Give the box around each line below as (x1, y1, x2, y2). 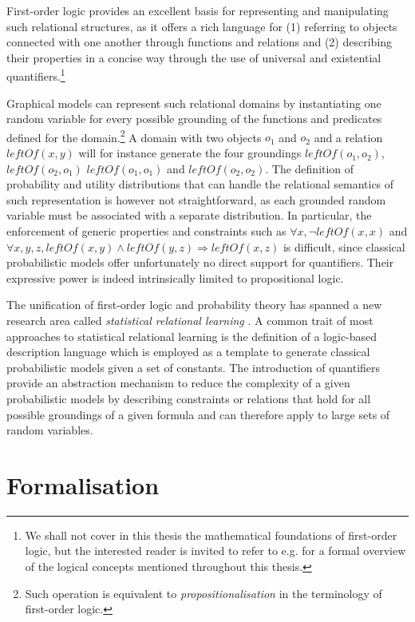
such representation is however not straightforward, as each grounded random (6, 191, 386, 208)
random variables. (6, 422, 93, 438)
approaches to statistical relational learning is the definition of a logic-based (6, 327, 377, 344)
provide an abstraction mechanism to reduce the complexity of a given (6, 374, 350, 391)
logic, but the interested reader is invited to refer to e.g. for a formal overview (25, 542, 406, 559)
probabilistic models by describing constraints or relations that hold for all (6, 390, 371, 406)
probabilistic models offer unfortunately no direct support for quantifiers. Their (6, 254, 394, 271)
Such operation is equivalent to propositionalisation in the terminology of (25, 584, 382, 601)
